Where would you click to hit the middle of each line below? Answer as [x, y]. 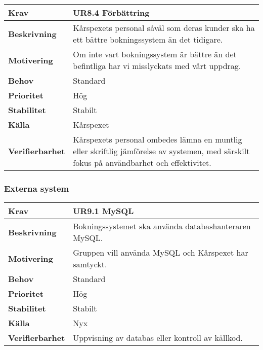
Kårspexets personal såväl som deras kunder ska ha [164, 28]
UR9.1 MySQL [103, 211]
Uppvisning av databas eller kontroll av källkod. [158, 338]
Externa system [37, 188]
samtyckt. [90, 264]
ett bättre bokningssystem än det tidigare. [148, 39]
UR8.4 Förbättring [111, 12]
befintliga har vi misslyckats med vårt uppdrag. [157, 66]
